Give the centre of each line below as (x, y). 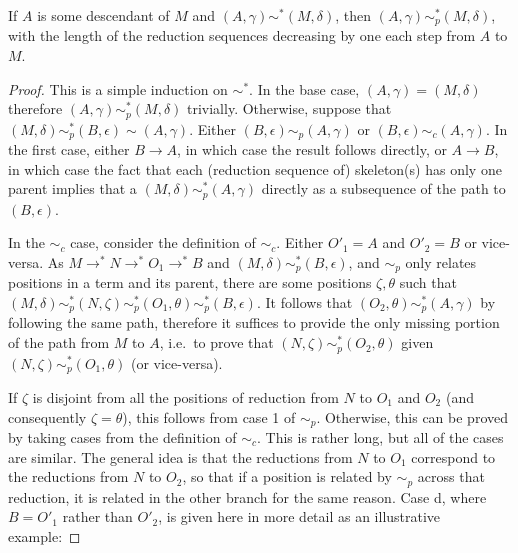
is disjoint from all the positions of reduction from (185, 396)
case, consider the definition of (163, 242)
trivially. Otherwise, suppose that (289, 108)
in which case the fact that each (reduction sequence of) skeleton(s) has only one (255, 168)
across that (451, 476)
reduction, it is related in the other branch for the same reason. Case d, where (247, 496)
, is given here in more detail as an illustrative (299, 516)
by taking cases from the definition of (122, 437)
